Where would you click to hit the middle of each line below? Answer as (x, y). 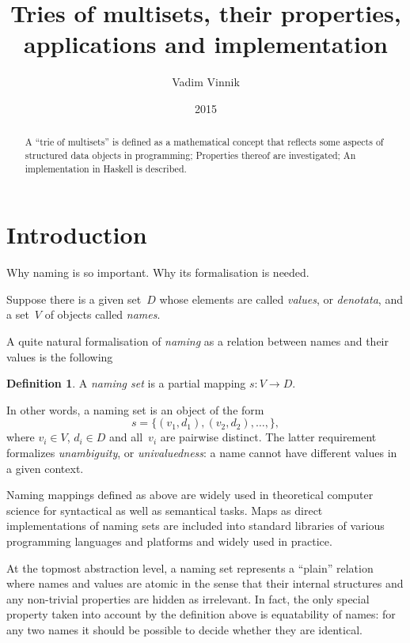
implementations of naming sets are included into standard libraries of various (196, 526)
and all (126, 437)
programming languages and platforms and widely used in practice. (169, 541)
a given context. (45, 468)
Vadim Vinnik (206, 82)
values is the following (60, 356)
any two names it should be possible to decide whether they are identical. (184, 629)
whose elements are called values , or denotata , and (281, 299)
